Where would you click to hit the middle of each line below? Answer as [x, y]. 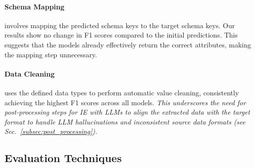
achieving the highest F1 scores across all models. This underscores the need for [125, 102]
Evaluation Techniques [63, 158]
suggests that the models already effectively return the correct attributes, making [128, 44]
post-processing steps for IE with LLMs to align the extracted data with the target [127, 112]
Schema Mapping [35, 6]
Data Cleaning [30, 73]
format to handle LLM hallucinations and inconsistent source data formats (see [125, 121]
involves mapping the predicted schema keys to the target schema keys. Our [120, 25]
